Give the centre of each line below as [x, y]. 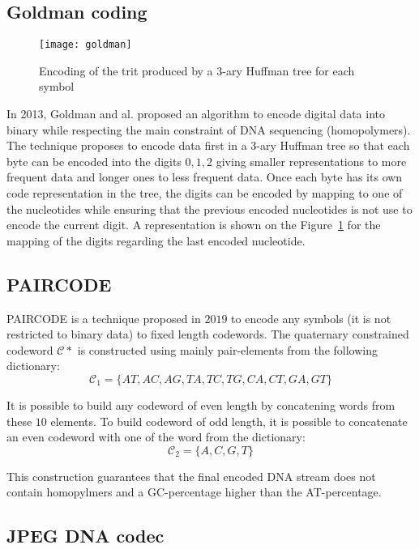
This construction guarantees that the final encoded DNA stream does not [191, 476]
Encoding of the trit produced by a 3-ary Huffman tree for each [197, 70]
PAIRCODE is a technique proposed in [104, 318]
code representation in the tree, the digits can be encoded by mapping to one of [205, 193]
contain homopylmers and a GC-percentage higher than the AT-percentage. [194, 492]
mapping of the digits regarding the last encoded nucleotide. [156, 240]
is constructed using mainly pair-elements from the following [227, 349]
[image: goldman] [86, 45]
